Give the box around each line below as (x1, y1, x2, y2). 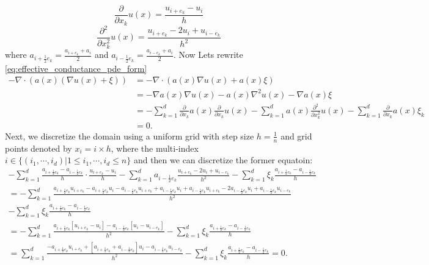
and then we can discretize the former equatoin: (133, 154, 313, 166)
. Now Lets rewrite (173, 48, 243, 61)
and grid (280, 129, 312, 142)
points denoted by (5, 141, 72, 154)
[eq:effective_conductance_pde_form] (5, 62, 147, 74)
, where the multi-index (111, 141, 199, 154)
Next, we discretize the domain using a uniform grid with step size (5, 129, 254, 142)
